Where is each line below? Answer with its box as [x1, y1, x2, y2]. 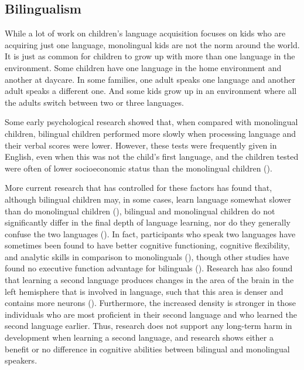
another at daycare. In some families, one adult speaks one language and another [5, 73, 295, 85]
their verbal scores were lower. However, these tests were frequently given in [5, 139, 277, 151]
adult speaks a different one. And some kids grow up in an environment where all [5, 85, 297, 97]
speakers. [5, 354, 37, 366]
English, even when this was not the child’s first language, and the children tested [5, 150, 299, 163]
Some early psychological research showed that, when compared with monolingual [5, 116, 298, 128]
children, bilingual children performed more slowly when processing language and [5, 127, 296, 139]
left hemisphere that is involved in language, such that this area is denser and [5, 285, 283, 297]
